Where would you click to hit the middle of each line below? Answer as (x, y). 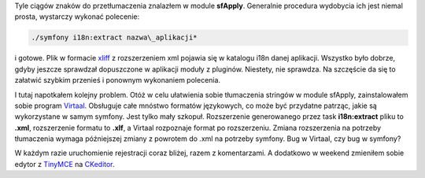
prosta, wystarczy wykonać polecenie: (77, 17)
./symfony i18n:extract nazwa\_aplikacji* (114, 38)
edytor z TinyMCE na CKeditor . (65, 164)
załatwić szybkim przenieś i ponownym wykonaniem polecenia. (117, 80)
